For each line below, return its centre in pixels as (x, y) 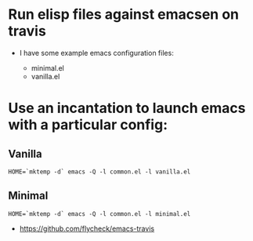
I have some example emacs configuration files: (96, 53)
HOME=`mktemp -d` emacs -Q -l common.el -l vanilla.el (99, 172)
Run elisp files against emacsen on (124, 15)
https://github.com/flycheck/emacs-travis (87, 228)
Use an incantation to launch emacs (127, 108)
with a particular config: (88, 125)
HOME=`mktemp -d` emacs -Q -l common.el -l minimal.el (99, 214)
